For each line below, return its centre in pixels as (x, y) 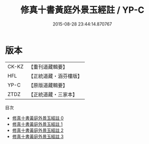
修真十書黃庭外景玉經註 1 (37, 124)
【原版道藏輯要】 (48, 85)
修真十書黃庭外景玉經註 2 (38, 130)
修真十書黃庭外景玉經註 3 (38, 136)
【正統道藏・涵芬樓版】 (55, 76)
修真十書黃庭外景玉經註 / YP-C (82, 10)
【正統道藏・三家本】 (53, 94)
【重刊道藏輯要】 (48, 67)
